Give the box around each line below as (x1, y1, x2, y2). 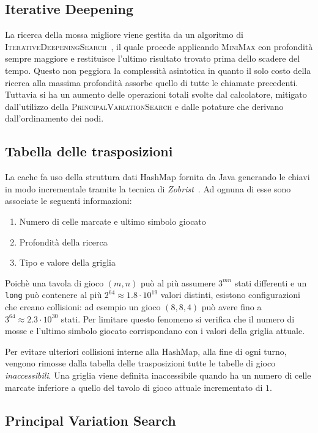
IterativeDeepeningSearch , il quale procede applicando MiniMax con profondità (5, 40, 313, 53)
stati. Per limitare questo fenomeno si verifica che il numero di (61, 312, 295, 325)
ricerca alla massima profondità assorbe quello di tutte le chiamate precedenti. (5, 76, 298, 89)
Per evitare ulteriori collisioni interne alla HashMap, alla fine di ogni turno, (5, 344, 287, 357)
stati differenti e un (234, 276, 307, 289)
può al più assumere (140, 276, 216, 289)
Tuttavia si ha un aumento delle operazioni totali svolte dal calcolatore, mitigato (5, 88, 307, 101)
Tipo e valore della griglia (19, 256, 116, 269)
